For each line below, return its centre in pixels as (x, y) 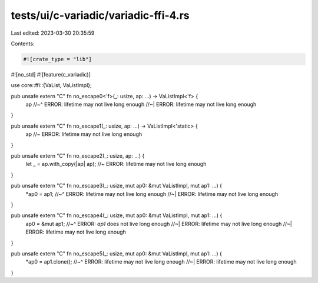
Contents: (23, 44)
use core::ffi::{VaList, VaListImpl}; (51, 85)
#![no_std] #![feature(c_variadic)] (51, 74)
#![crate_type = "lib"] (58, 59)
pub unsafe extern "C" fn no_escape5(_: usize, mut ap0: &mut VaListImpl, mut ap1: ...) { (116, 254)
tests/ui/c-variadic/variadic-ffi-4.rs (100, 15)
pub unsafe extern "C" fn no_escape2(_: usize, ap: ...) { (78, 156)
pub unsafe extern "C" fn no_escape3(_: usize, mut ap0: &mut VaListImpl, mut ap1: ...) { (117, 186)
